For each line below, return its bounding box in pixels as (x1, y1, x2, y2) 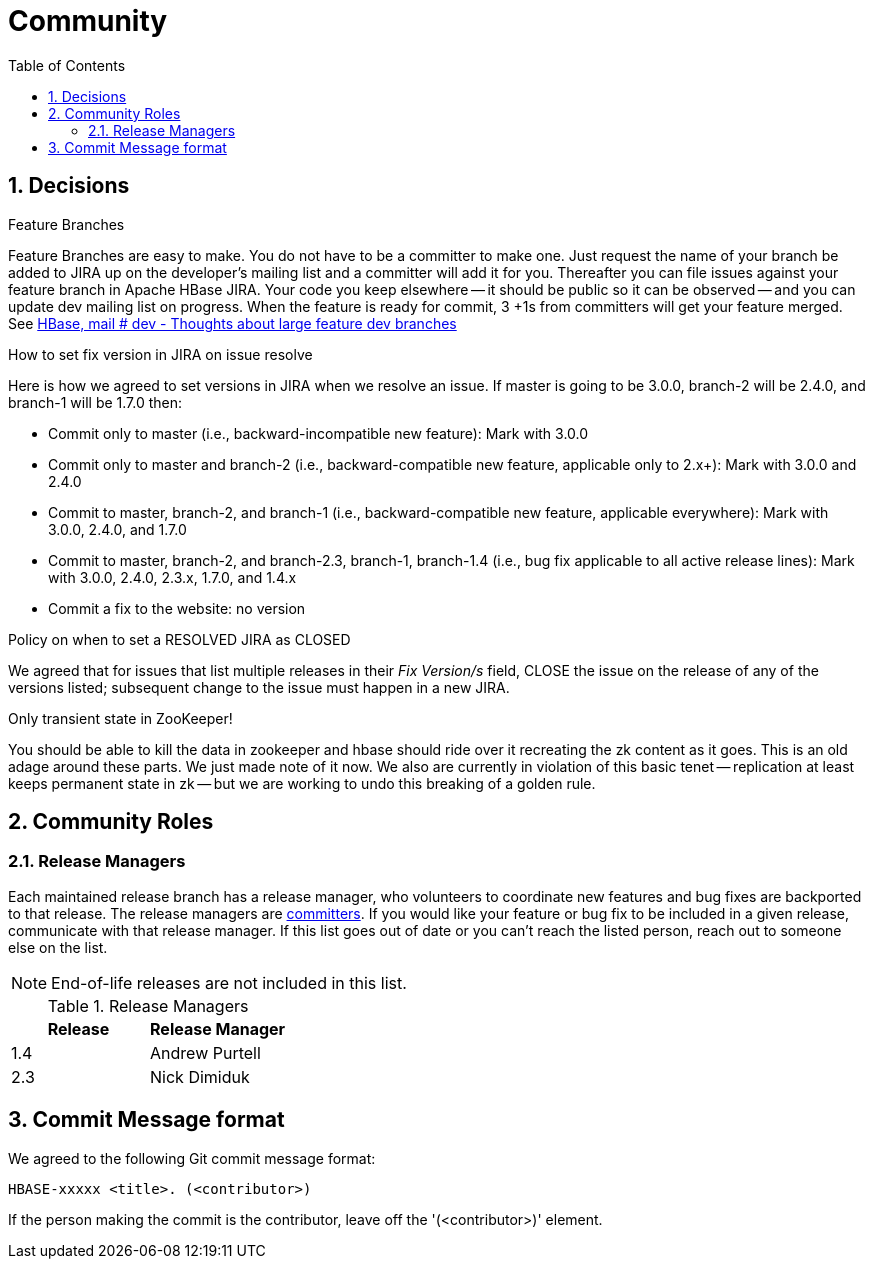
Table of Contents (8, 56, 126, 74)
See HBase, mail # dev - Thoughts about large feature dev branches (8, 314, 457, 332)
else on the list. (8, 938, 108, 956)
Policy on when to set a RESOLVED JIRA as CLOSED (8, 630, 351, 648)
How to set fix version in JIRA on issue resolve (8, 345, 313, 363)
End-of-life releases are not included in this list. (51, 972, 407, 993)
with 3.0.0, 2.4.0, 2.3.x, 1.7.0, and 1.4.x (48, 568, 297, 586)
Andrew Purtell (150, 1042, 261, 1063)
